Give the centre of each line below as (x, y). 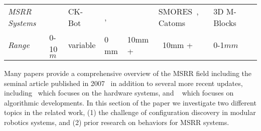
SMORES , (178, 11)
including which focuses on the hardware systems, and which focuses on (119, 93)
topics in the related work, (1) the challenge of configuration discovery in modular (130, 112)
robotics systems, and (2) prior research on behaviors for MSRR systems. (117, 122)
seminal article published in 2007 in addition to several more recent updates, (123, 83)
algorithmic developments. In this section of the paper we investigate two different (130, 102)
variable (82, 45)
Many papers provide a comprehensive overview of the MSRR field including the (128, 73)
